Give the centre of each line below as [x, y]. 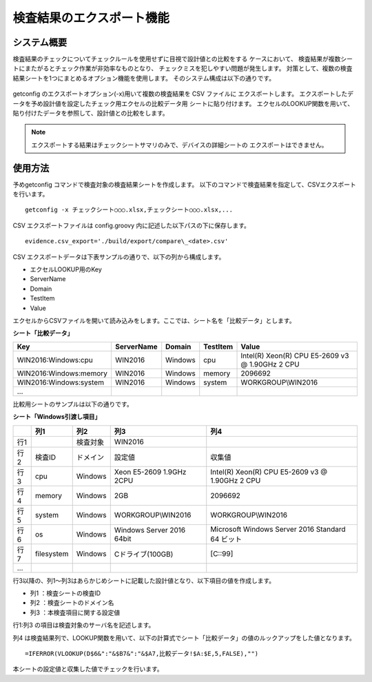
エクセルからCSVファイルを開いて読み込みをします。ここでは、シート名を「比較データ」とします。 [154, 321]
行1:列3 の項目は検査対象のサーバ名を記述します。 [84, 625]
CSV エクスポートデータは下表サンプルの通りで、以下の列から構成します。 [119, 257]
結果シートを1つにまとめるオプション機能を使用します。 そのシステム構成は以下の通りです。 [144, 78]
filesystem [52, 553]
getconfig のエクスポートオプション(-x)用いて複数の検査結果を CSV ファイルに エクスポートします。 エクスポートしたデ [183, 94]
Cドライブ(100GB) [144, 554]
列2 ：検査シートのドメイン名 [72, 603]
